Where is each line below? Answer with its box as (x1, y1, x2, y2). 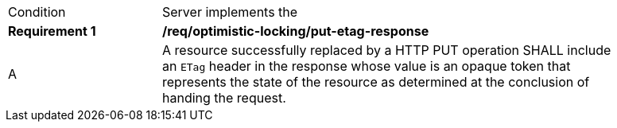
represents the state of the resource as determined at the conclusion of (162, 74, 590, 90)
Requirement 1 (8, 23, 96, 39)
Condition (8, 4, 66, 20)
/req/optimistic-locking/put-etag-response (162, 23, 429, 39)
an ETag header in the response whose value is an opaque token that (162, 58, 571, 74)
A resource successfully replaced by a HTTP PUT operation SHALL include (162, 42, 611, 58)
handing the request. (162, 90, 286, 106)
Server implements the (162, 4, 298, 20)
